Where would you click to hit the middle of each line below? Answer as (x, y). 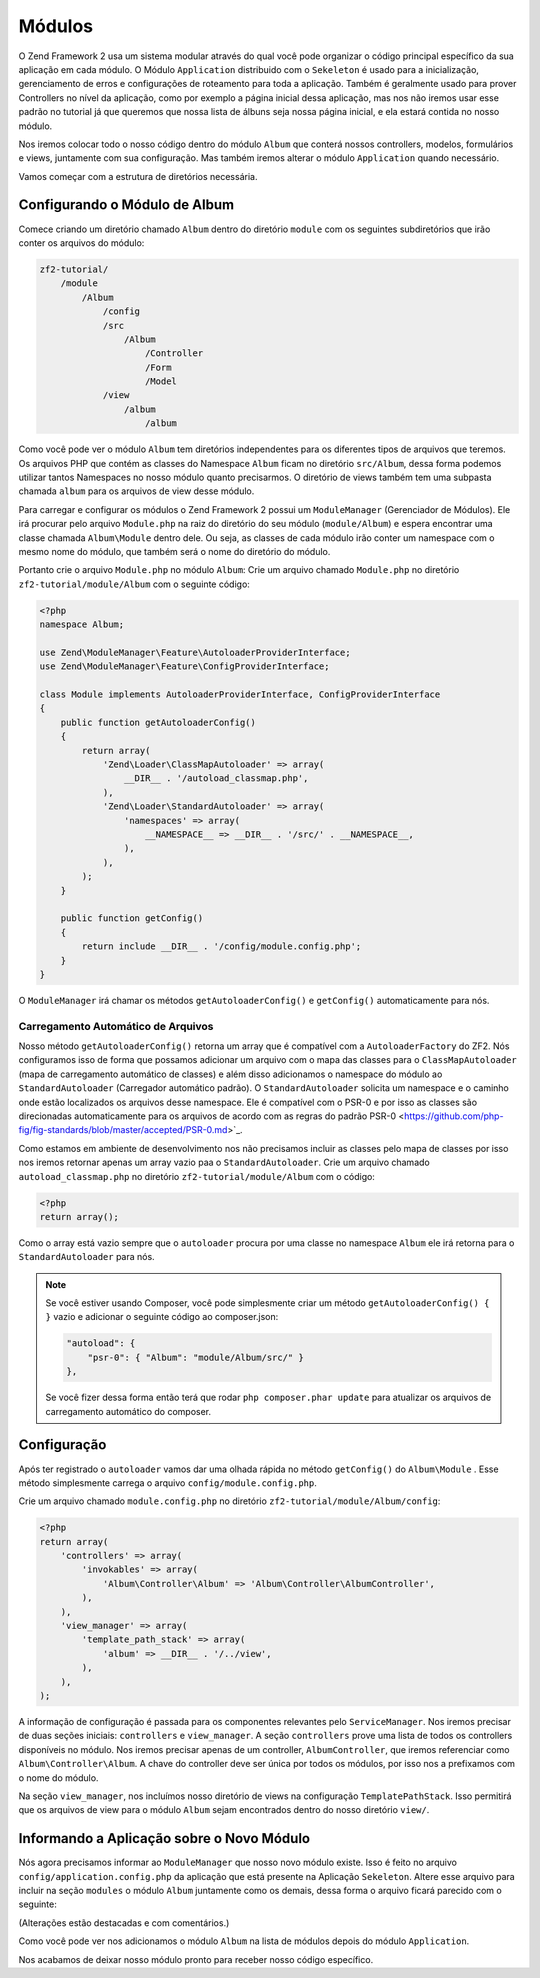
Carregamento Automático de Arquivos (116, 1026)
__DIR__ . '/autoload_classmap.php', (216, 778)
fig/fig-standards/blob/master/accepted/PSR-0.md (123, 1130)
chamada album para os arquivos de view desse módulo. (136, 491)
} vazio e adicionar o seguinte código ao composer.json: (162, 1317)
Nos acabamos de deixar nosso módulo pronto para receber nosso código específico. (196, 1959)
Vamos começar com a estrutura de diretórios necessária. (138, 176)
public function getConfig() (132, 918)
